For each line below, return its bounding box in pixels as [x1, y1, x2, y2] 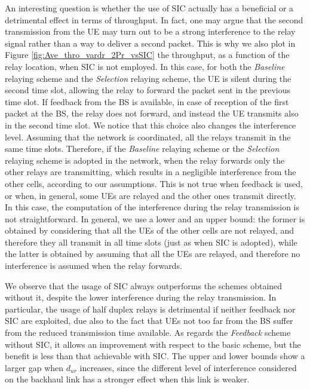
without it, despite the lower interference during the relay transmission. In [5, 291, 277, 304]
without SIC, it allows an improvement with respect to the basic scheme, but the [5, 338, 301, 350]
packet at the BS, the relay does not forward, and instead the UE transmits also [5, 107, 299, 120]
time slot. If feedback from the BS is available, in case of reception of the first [5, 95, 289, 108]
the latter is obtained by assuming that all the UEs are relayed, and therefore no [5, 247, 300, 260]
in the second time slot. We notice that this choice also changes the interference [5, 118, 296, 131]
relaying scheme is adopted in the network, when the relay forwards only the [5, 154, 285, 166]
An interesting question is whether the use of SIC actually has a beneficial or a [5, 2, 294, 14]
